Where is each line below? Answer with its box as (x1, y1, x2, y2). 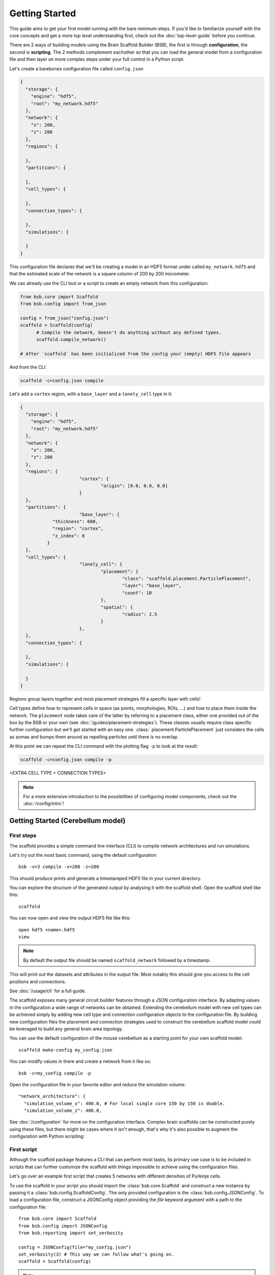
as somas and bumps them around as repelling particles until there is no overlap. (9, 733, 179, 739)
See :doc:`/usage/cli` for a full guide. (9, 988, 86, 994)
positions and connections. (9, 978, 66, 984)
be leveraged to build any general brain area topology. (9, 1026, 123, 1032)
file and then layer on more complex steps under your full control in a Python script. (9, 56, 185, 62)
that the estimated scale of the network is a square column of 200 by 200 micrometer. (9, 271, 190, 277)
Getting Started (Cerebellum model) (9, 817, 126, 825)
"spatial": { (100, 604, 133, 610)
